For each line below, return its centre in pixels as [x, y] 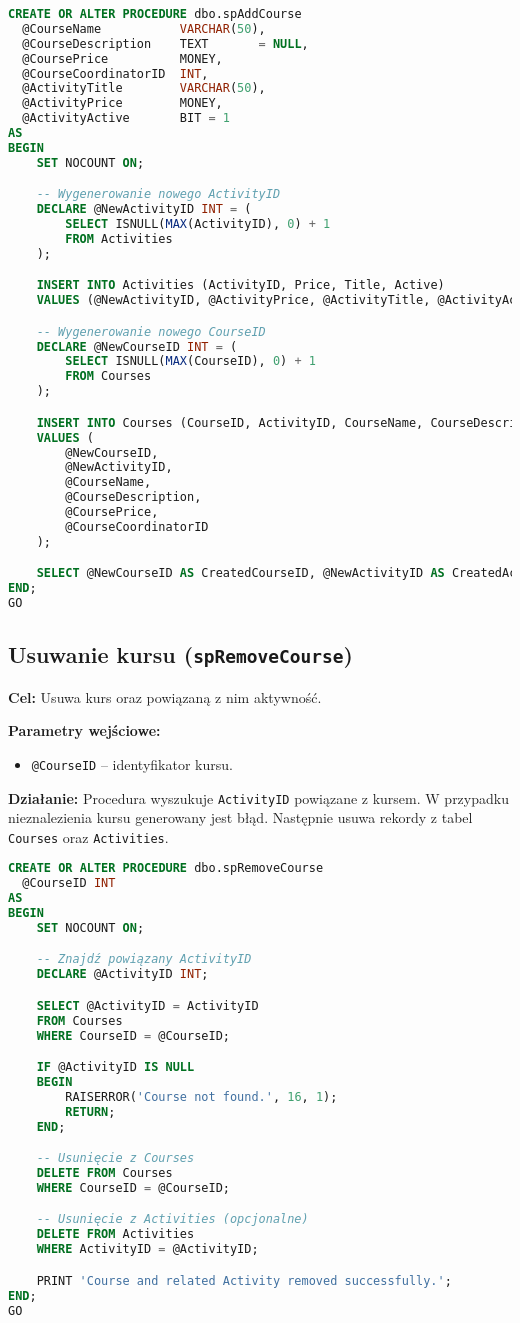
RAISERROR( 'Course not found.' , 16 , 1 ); [201, 1096]
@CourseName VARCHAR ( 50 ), [144, 28]
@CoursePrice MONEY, [122, 58]
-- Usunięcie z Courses [115, 1158]
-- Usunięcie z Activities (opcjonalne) [172, 1219]
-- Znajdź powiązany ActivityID [144, 959]
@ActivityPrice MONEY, [122, 103]
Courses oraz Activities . [88, 836]
